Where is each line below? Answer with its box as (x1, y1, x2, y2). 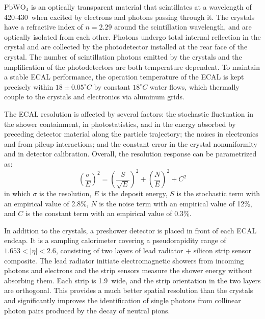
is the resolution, (39, 188, 92, 198)
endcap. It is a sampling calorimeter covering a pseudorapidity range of (4, 235, 226, 246)
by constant (94, 81, 130, 92)
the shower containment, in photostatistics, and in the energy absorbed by (4, 118, 236, 129)
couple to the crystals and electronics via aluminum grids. (4, 91, 184, 102)
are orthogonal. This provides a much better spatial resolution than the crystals (4, 285, 253, 296)
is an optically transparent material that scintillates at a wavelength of (31, 2, 252, 12)
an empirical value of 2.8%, (4, 198, 89, 208)
